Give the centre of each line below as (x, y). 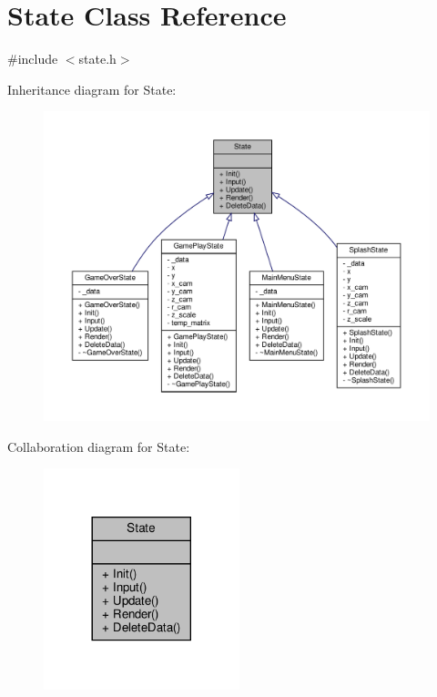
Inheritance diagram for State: (92, 89)
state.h (97, 59)
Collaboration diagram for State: (99, 446)
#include (33, 59)
